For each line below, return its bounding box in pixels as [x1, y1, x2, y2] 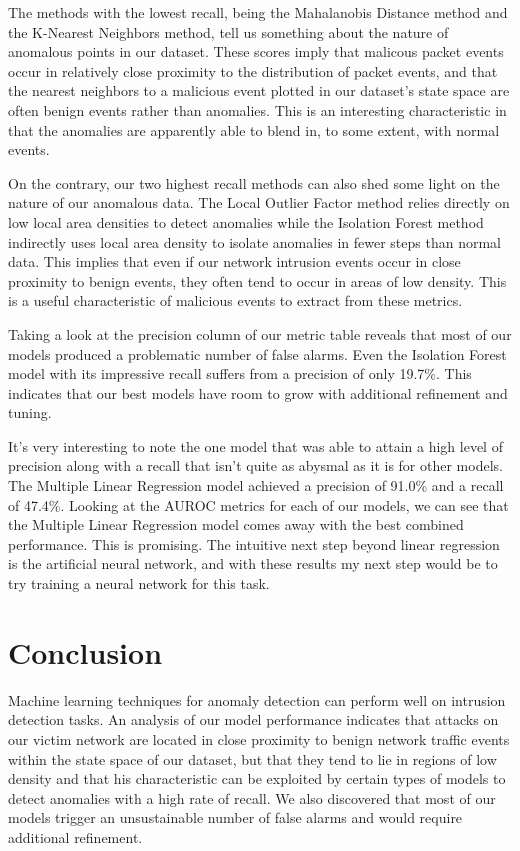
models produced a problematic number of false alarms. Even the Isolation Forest [8, 343, 507, 364]
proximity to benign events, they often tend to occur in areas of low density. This [8, 270, 507, 291]
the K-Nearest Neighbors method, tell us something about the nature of [8, 21, 449, 42]
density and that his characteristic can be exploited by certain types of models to [8, 768, 506, 789]
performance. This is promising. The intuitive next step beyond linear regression [8, 533, 500, 554]
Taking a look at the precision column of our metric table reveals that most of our [8, 323, 512, 344]
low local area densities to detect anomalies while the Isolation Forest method [8, 211, 484, 232]
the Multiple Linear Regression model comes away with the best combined [8, 514, 464, 535]
